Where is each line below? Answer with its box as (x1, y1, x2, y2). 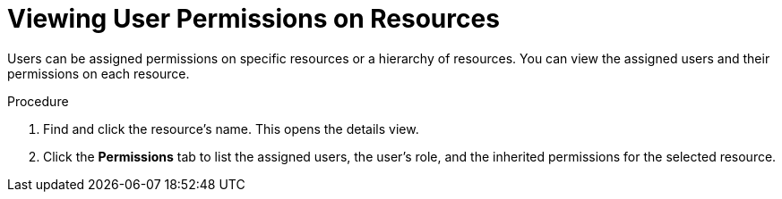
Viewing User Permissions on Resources (7, 4, 500, 34)
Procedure (7, 93, 69, 109)
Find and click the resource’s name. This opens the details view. (43, 120, 419, 137)
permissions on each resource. (7, 65, 190, 81)
